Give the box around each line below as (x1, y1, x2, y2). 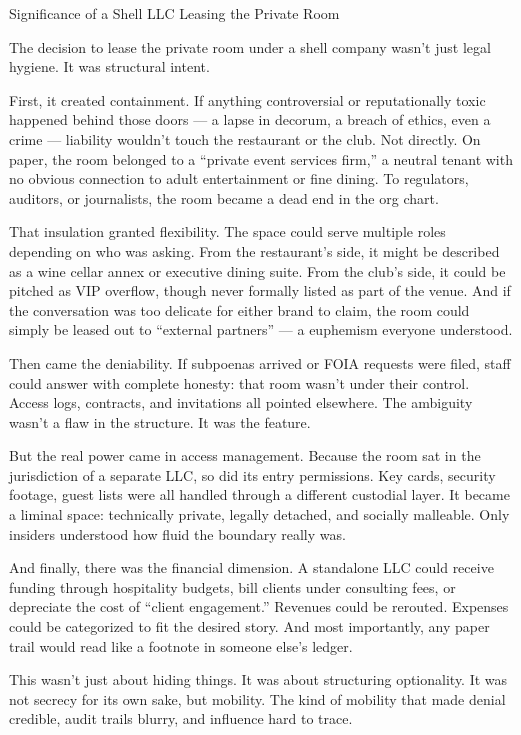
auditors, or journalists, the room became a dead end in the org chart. (9, 187, 439, 208)
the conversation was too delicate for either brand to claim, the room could (9, 299, 470, 320)
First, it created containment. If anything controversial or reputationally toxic (9, 89, 486, 110)
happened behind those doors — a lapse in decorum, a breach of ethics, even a (9, 109, 491, 130)
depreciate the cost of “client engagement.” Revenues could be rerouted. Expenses (9, 596, 509, 617)
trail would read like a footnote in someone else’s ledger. (9, 635, 353, 656)
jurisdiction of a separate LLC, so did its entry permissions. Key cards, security (9, 464, 496, 485)
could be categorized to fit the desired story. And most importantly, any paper (9, 616, 490, 637)
